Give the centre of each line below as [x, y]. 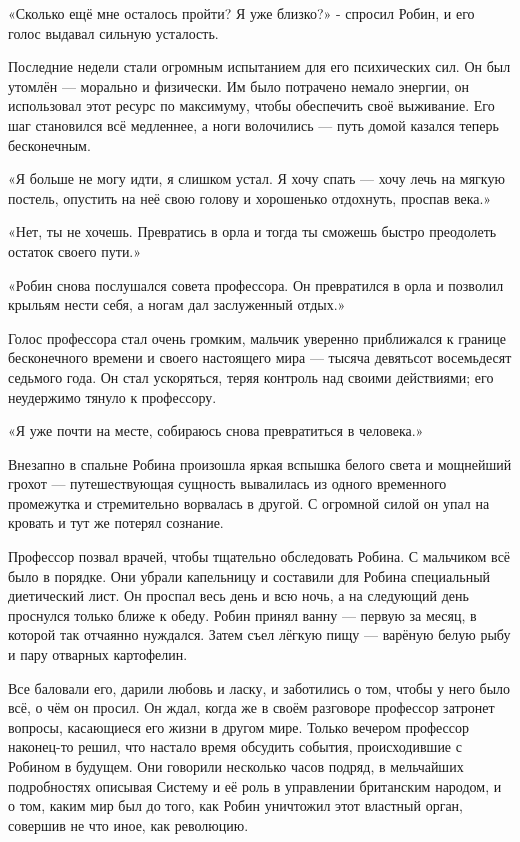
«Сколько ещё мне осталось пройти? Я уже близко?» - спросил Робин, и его [241, 13]
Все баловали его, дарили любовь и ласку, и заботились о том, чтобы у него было [259, 687]
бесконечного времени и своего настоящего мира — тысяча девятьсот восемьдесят [260, 357]
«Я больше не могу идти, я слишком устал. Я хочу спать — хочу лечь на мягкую [256, 178]
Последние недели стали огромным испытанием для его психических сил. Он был [259, 66]
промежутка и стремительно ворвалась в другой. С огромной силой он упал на [249, 502]
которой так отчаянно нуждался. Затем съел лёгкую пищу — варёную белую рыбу [259, 634]
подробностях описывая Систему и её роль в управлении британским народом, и [255, 785]
